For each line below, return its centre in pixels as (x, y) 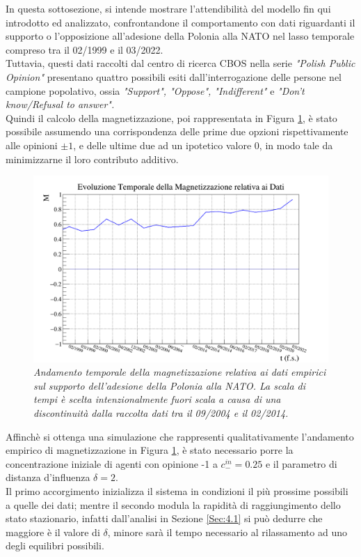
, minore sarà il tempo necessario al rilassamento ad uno (227, 532)
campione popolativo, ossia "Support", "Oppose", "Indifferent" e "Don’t (155, 90)
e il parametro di (301, 463)
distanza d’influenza (48, 477)
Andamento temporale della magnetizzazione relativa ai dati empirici (180, 372)
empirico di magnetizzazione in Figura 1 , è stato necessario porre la (150, 450)
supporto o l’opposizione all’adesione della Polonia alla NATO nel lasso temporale (180, 36)
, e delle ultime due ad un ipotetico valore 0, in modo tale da (203, 145)
